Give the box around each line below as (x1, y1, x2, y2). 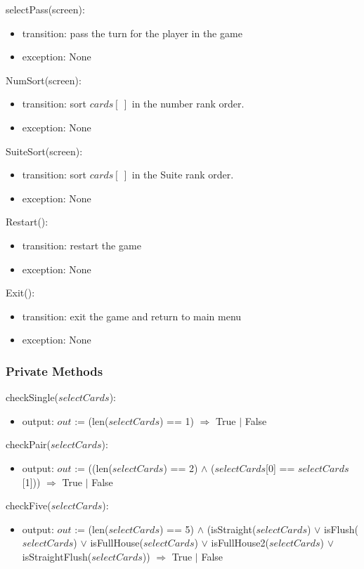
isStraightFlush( (22, 549, 92, 563)
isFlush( (324, 521, 359, 536)
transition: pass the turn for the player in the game (22, 25, 242, 40)
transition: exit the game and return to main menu (22, 308, 242, 323)
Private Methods (6, 362, 103, 379)
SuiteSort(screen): (6, 143, 83, 158)
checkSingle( (6, 390, 59, 405)
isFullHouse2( (211, 535, 270, 550)
